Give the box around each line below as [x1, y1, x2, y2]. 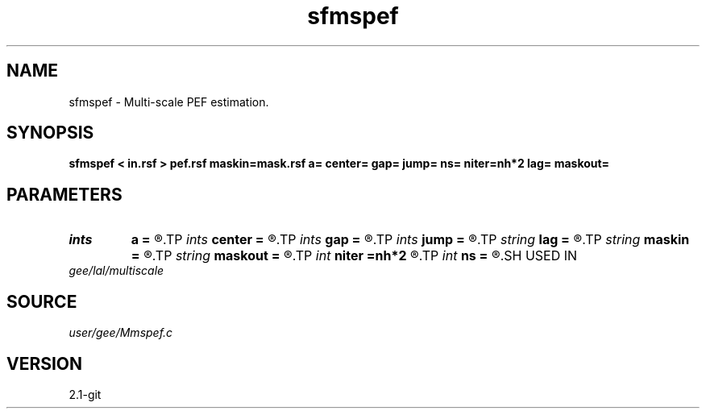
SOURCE [6, 291, 77, 312]
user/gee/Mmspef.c [69, 326, 173, 340]
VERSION [6, 353, 83, 374]
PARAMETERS [6, 184, 123, 205]
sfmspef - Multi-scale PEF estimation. [69, 94, 269, 109]
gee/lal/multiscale [69, 264, 164, 278]
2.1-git [69, 387, 102, 401]
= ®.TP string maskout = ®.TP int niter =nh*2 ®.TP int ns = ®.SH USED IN [131, 247, 578, 264]
